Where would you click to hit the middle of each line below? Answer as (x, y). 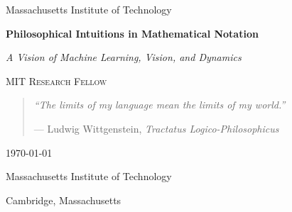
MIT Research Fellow (56, 80)
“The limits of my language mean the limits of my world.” (159, 105)
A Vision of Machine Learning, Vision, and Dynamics (124, 57)
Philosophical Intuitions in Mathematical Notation (132, 33)
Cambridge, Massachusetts (64, 200)
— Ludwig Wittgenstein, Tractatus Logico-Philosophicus (156, 128)
